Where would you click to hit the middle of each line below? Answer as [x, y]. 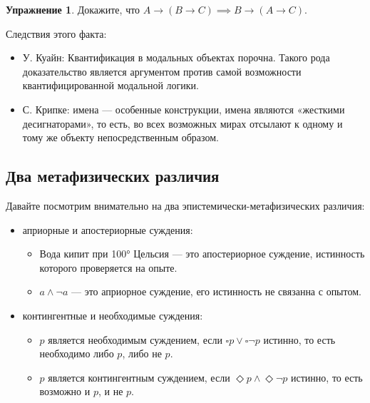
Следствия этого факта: [56, 33]
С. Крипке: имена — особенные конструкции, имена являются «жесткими [184, 109]
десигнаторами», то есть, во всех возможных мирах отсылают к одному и [183, 123]
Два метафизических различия [113, 176]
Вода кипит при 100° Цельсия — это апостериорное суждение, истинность [202, 254]
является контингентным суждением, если [139, 377]
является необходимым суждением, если [135, 339]
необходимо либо [77, 353]
